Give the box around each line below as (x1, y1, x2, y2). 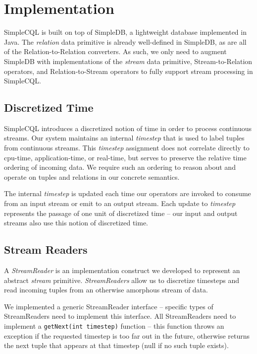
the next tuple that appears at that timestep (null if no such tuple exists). (4, 340, 229, 351)
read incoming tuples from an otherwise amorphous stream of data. (4, 284, 208, 295)
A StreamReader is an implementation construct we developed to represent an (4, 265, 240, 276)
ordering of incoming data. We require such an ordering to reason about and (4, 162, 236, 172)
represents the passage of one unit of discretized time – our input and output (4, 208, 238, 218)
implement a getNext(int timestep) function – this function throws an (4, 321, 224, 331)
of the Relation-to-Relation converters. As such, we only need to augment (4, 46, 227, 57)
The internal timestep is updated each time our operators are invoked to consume (4, 188, 251, 199)
